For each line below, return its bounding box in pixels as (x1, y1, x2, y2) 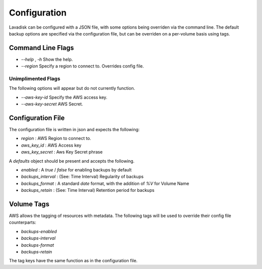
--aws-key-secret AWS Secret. (21, 101, 83, 107)
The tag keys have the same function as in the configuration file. (9, 258, 138, 264)
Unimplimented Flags (9, 75, 61, 82)
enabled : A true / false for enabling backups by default (21, 167, 132, 173)
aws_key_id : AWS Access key (21, 142, 82, 148)
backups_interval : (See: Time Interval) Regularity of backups (21, 174, 144, 180)
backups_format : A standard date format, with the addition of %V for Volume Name (21, 180, 189, 186)
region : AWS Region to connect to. (21, 135, 92, 141)
